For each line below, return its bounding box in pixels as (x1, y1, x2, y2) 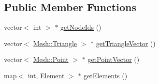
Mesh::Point (33, 54, 69, 64)
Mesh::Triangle (33, 38, 77, 48)
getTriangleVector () (96, 38, 156, 48)
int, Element (28, 70, 65, 80)
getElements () (84, 70, 128, 80)
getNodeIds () (60, 22, 101, 32)
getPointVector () (87, 54, 140, 64)
